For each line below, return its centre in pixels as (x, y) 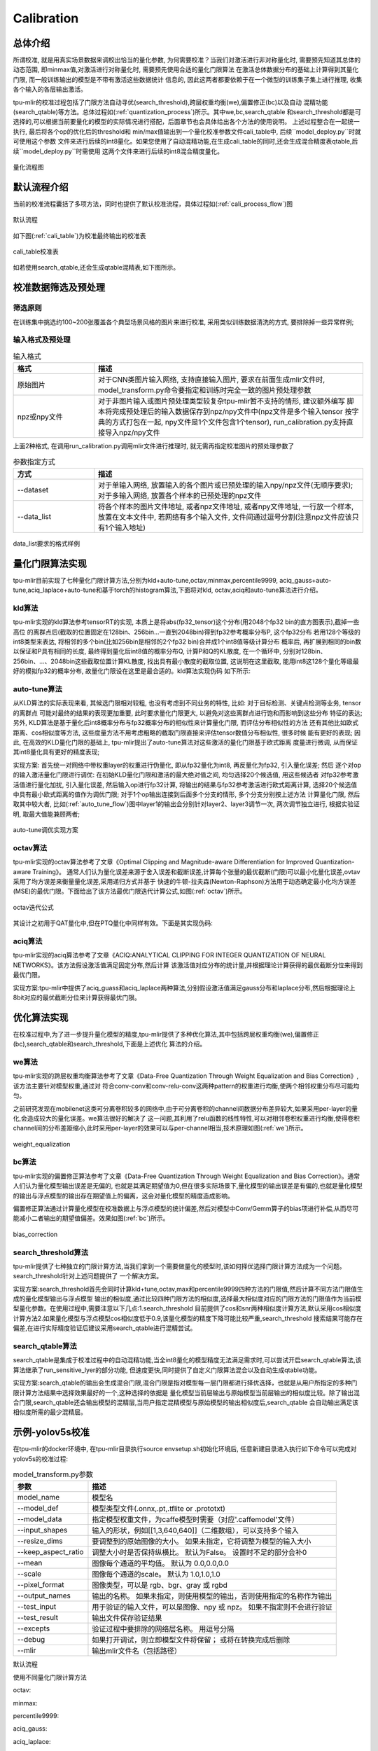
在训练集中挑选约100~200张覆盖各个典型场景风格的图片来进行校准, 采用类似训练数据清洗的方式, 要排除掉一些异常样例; (183, 321)
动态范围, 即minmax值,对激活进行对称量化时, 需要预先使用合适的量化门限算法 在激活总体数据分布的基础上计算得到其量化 (186, 69)
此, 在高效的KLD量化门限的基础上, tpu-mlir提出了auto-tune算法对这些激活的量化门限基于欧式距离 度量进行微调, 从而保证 (185, 742)
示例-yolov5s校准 (51, 1432)
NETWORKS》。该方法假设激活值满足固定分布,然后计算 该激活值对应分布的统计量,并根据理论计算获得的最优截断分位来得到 (188, 965)
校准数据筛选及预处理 (59, 288)
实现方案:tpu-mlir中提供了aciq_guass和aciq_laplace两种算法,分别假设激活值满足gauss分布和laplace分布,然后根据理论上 (184, 988)
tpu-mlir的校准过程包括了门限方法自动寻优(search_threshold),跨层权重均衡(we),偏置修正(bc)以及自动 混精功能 (170, 102)
